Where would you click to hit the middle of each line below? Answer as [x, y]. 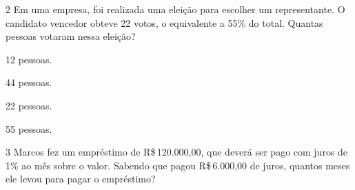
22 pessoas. [29, 105]
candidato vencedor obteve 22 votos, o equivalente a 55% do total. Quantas [164, 22]
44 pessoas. [29, 82]
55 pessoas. [29, 128]
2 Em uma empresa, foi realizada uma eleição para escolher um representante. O [175, 9]
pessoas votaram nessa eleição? [71, 36]
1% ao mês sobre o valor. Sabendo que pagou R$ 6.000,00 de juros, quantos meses [178, 165]
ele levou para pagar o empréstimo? [81, 179]
